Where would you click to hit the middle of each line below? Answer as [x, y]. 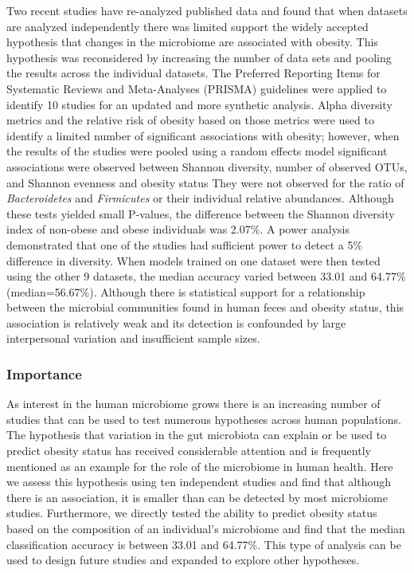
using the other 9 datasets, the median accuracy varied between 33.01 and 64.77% [206, 276]
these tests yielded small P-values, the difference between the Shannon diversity [201, 213]
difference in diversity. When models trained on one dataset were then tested [193, 260]
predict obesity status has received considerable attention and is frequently [189, 451]
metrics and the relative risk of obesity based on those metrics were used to [190, 120]
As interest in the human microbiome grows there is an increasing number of [193, 404]
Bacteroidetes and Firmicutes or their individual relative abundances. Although [200, 198]
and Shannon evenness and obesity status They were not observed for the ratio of [205, 182]
